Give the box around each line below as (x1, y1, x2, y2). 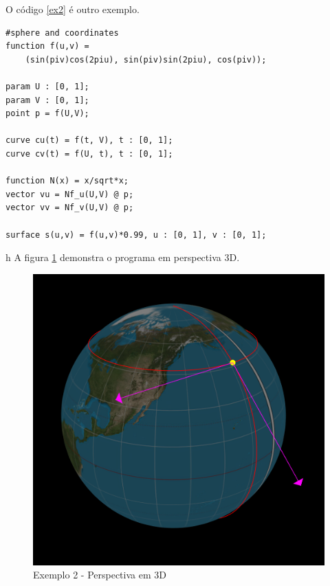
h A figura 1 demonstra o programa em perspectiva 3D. (5, 250, 240, 264)
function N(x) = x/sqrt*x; (5, 176, 129, 186)
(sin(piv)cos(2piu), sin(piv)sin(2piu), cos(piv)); (25, 54, 267, 65)
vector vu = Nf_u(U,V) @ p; (5, 189, 134, 199)
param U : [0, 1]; (5, 81, 89, 91)
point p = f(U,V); (5, 109, 89, 119)
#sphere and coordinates (5, 27, 119, 38)
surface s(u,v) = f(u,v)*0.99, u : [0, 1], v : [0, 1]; (5, 229, 267, 240)
